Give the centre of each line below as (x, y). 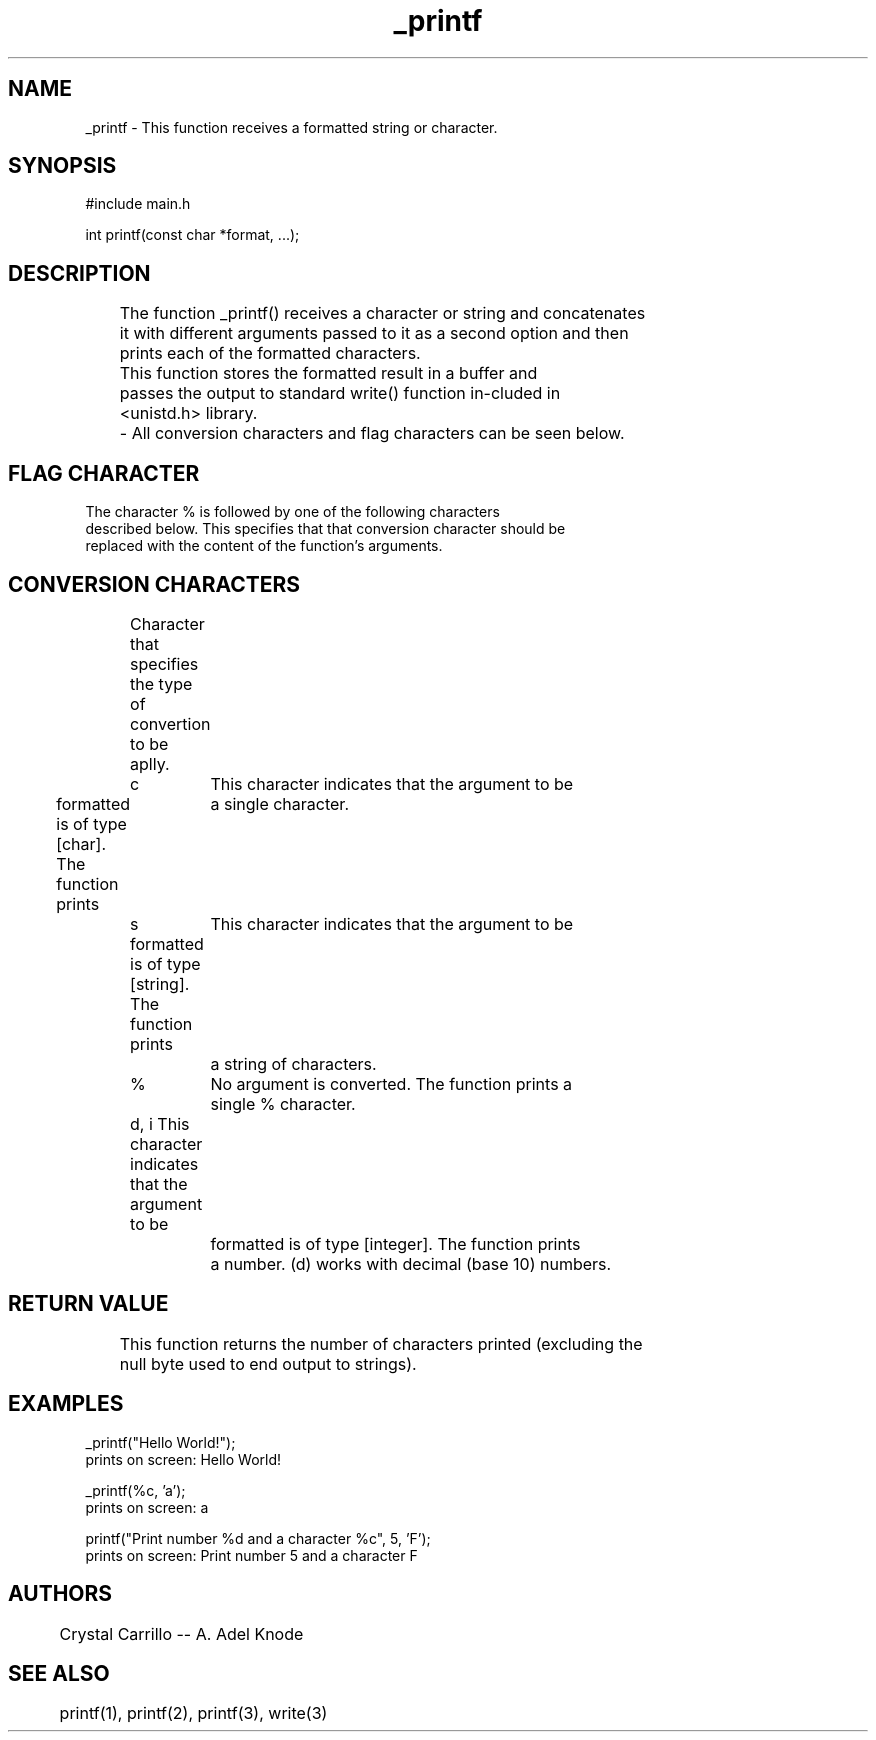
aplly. (150, 763)
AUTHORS (60, 1594)
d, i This (160, 1123)
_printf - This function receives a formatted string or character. (291, 127)
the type (161, 683)
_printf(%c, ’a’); (135, 1490)
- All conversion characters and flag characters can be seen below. (372, 433)
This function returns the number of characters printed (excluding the (381, 1343)
